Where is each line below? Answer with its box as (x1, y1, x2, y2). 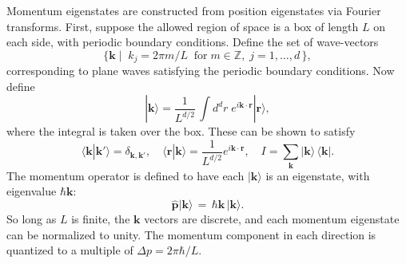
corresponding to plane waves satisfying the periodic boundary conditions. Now (6, 62, 395, 79)
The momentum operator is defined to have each (6, 167, 245, 183)
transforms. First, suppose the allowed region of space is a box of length (6, 18, 359, 34)
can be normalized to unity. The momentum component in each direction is (6, 226, 376, 242)
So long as (6, 211, 57, 227)
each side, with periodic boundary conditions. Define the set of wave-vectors (6, 33, 379, 50)
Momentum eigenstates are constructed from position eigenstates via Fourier (6, 2, 381, 18)
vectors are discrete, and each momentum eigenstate (144, 211, 400, 227)
